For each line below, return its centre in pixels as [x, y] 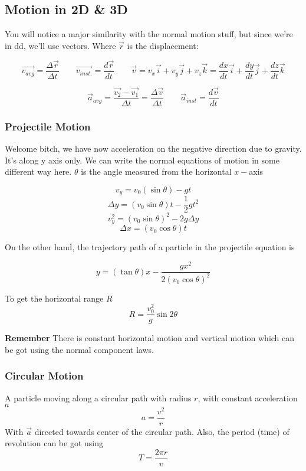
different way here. [38, 171]
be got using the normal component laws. [79, 349]
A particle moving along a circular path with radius [98, 398]
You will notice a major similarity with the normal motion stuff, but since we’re [149, 34]
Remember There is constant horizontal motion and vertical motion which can [150, 338]
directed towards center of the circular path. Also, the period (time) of [162, 431]
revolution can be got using [54, 443]
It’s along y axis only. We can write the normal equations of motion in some [142, 160]
